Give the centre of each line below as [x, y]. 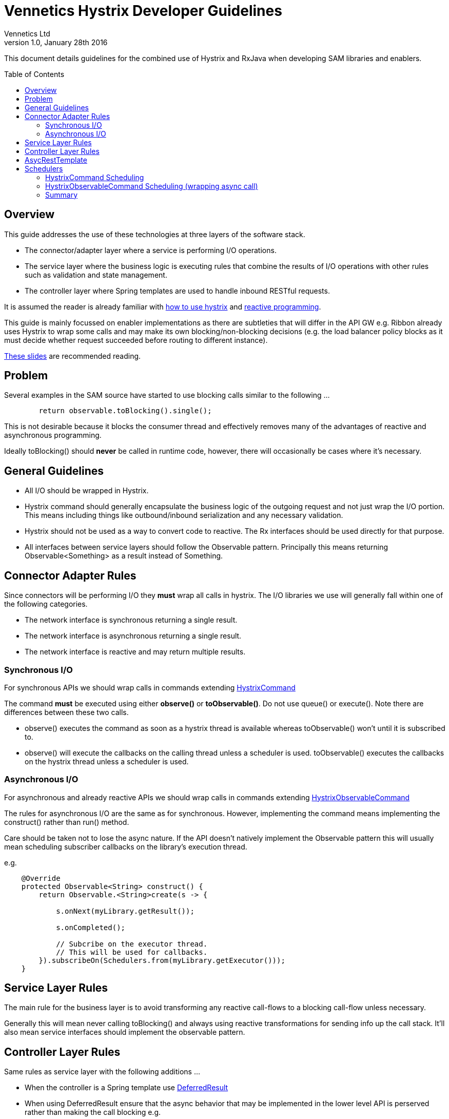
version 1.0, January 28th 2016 [56, 42]
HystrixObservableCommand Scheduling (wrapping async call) [152, 186]
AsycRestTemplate [56, 160]
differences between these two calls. [66, 712]
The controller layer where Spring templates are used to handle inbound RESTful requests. [177, 291]
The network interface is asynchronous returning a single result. [133, 636]
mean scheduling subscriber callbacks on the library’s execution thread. [126, 846]
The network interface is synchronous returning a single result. [131, 620]
